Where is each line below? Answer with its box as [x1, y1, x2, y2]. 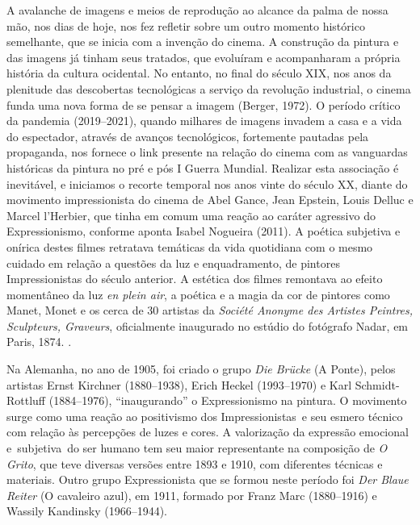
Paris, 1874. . [6, 333, 72, 350]
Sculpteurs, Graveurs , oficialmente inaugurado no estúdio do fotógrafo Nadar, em [6, 317, 409, 334]
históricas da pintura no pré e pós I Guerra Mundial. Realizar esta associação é [6, 159, 399, 176]
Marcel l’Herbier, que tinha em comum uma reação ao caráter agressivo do [6, 206, 376, 223]
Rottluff [6, 392, 46, 409]
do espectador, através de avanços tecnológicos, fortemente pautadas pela [6, 127, 369, 144]
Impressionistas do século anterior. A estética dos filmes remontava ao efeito [6, 270, 383, 287]
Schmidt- [355, 376, 400, 393]
